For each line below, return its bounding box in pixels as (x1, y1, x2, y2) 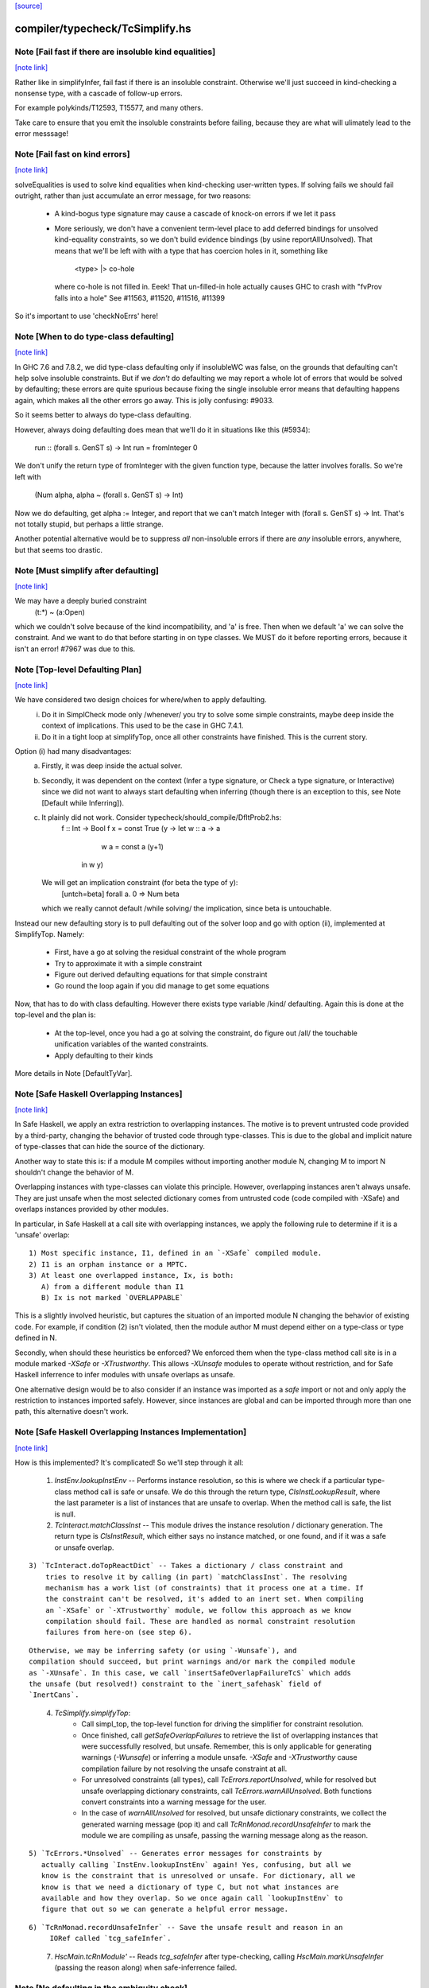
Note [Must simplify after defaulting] (14, 565, 159, 576)
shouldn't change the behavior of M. (14, 1167, 134, 1177)
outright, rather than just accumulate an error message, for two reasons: (14, 191, 252, 200)
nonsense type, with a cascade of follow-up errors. (14, 88, 183, 98)
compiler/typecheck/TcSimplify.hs (14, 21, 191, 35)
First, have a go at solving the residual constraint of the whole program (54, 947, 286, 957)
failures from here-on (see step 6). (44, 1628, 192, 1637)
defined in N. (14, 1333, 57, 1343)
